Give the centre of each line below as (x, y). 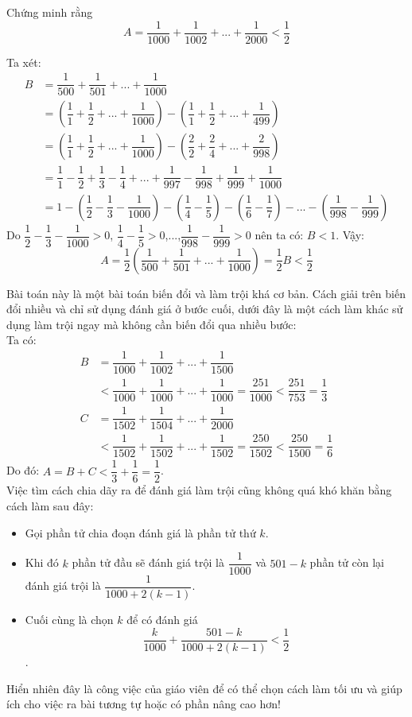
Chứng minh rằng (50, 12)
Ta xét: (24, 62)
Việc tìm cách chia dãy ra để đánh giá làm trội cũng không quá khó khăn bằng (199, 490)
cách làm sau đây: (50, 506)
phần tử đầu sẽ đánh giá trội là (148, 562)
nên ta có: (279, 234)
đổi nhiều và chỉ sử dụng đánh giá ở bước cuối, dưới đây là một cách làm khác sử (205, 309)
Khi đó (42, 562)
